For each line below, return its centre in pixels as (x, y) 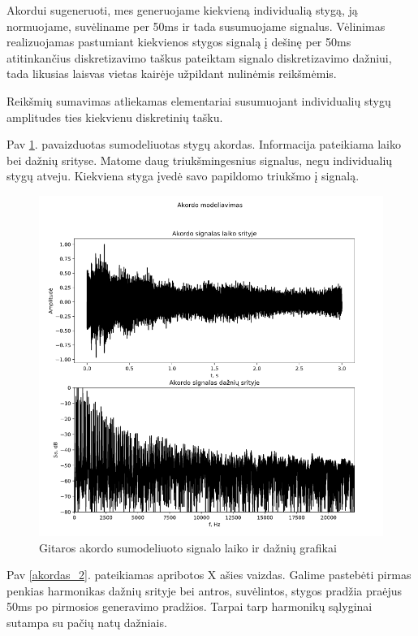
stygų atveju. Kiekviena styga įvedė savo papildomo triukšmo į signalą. (183, 176)
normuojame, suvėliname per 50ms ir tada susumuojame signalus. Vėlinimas (196, 26)
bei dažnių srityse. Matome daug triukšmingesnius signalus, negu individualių (200, 160)
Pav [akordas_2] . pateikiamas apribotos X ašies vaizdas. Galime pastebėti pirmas (209, 575)
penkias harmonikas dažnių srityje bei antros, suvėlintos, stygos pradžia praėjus (205, 590)
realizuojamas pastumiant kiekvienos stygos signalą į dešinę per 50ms (179, 42)
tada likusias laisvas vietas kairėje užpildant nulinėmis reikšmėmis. (172, 74)
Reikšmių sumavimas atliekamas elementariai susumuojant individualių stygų (199, 100)
